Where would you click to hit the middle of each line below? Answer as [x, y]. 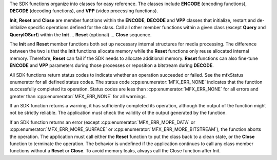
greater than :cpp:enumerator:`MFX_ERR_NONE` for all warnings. [78, 96]
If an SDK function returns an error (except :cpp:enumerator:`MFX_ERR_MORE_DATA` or [102, 122]
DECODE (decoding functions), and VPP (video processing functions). [84, 11]
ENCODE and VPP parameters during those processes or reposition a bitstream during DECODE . [112, 65]
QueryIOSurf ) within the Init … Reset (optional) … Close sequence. [81, 35]
